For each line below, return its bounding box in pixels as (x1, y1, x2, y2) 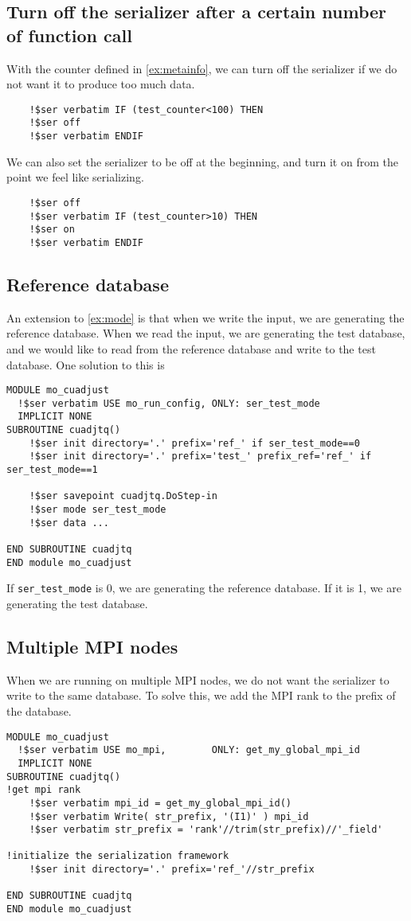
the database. (6, 702, 72, 719)
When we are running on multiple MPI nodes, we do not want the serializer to (6, 671, 389, 688)
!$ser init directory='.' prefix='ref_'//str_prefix (29, 864, 315, 876)
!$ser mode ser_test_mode (29, 504, 166, 516)
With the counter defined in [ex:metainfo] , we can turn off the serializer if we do (6, 60, 397, 76)
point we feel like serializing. (6, 169, 144, 185)
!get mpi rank (6, 784, 81, 796)
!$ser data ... (29, 517, 109, 529)
